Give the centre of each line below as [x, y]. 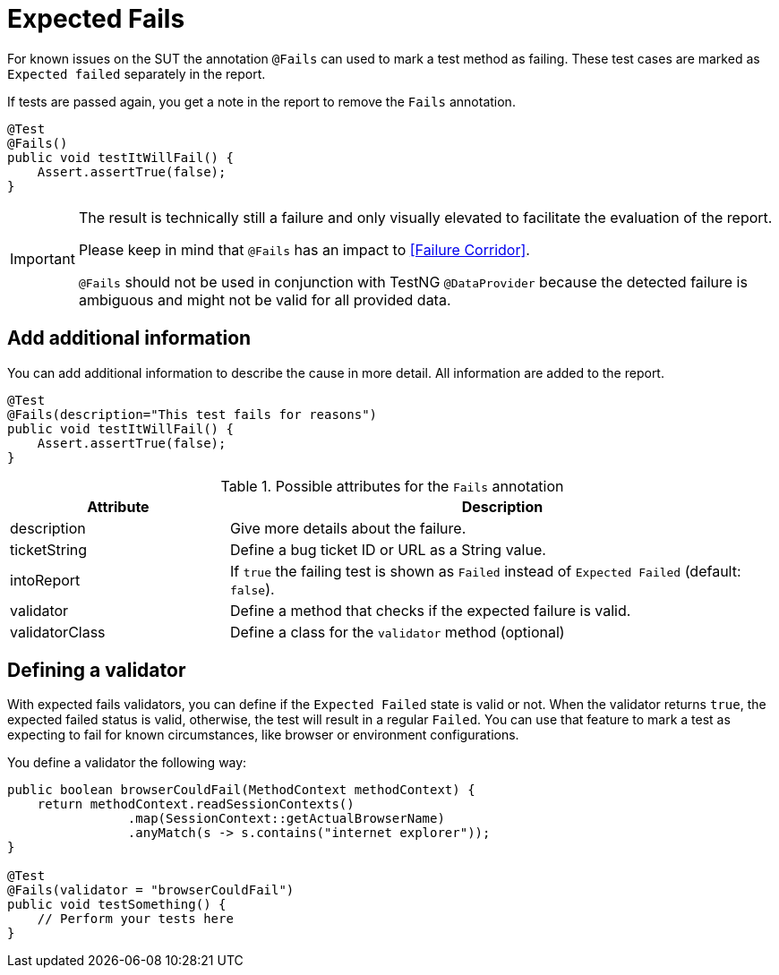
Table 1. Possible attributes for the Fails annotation [392, 486]
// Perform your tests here [135, 919]
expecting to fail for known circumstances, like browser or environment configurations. [263, 735]
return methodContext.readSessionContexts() [196, 804]
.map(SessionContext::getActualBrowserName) [286, 819]
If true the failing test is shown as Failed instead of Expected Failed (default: [485, 571]
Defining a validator [97, 671]
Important [43, 258]
